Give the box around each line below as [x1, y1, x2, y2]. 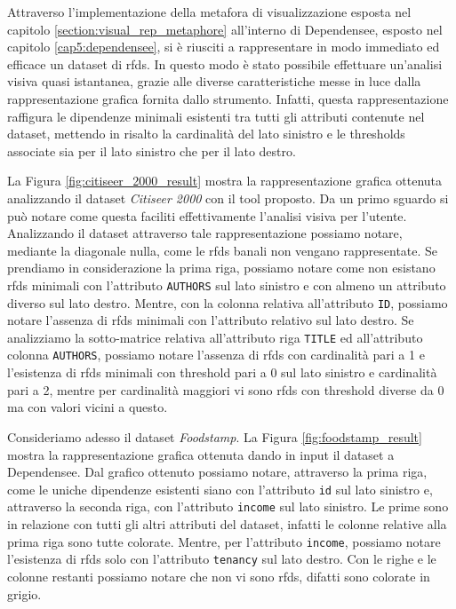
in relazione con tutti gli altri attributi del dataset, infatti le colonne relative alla [7, 515, 447, 533]
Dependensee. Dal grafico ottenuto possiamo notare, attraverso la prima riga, [7, 463, 428, 481]
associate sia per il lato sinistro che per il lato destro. [7, 141, 296, 160]
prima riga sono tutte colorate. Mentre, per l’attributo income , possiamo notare [7, 532, 441, 550]
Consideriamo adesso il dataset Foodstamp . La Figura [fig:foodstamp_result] [7, 427, 422, 446]
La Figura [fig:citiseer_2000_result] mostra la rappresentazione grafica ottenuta [7, 171, 443, 190]
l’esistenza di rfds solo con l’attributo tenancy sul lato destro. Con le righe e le [7, 550, 436, 568]
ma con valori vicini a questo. [7, 398, 168, 416]
